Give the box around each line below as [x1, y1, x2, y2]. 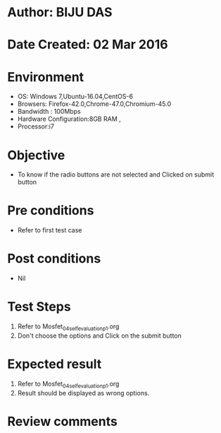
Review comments [7, 413, 118, 429]
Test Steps [7, 299, 72, 315]
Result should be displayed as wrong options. [17, 388, 150, 397]
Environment [7, 69, 84, 85]
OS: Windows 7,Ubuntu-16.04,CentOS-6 [17, 93, 134, 101]
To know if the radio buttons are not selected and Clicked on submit [17, 170, 215, 179]
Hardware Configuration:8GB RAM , [17, 114, 121, 124]
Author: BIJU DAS [7, 4, 113, 20]
